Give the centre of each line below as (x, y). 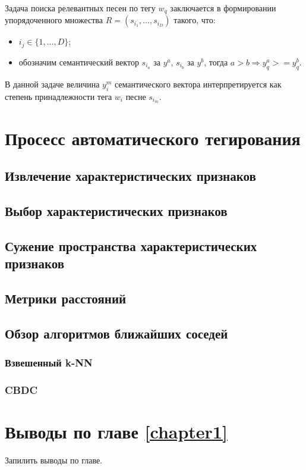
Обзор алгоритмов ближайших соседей (116, 333)
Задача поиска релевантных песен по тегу (80, 8)
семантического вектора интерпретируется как (198, 84)
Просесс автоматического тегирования (153, 138)
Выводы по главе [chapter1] (116, 431)
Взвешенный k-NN (49, 362)
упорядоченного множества (54, 20)
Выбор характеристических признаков (116, 210)
